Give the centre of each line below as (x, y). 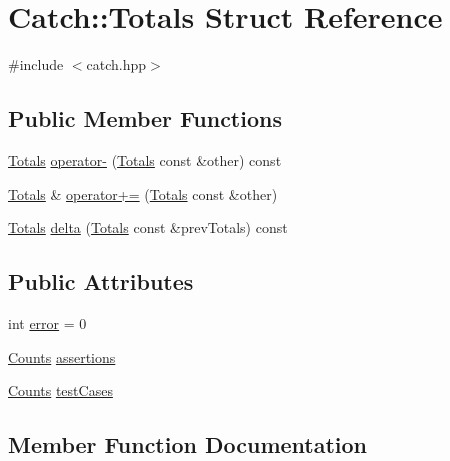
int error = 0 (47, 322)
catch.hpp (116, 64)
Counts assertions (62, 356)
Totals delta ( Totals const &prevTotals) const (148, 227)
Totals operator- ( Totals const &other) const (145, 159)
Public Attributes (101, 281)
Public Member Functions (145, 118)
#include (36, 64)
